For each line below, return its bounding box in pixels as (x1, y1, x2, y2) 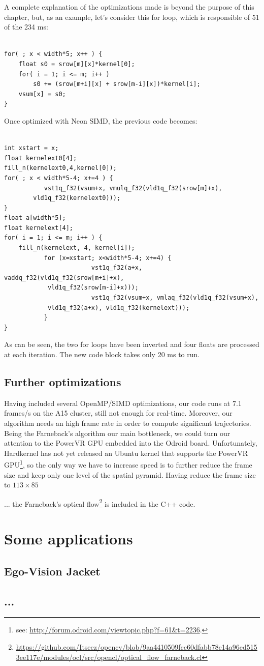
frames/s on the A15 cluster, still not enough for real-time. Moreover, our (4, 408, 233, 418)
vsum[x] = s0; (18, 90, 66, 98)
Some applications (4, 528, 133, 549)
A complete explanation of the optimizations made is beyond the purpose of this (4, 2, 254, 12)
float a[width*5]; (4, 214, 66, 222)
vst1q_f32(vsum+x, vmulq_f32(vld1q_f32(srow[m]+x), (44, 184, 222, 192)
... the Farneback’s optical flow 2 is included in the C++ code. (4, 497, 195, 509)
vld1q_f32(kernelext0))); (33, 194, 121, 202)
